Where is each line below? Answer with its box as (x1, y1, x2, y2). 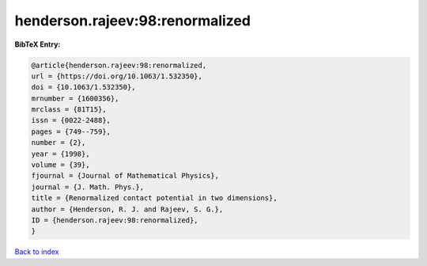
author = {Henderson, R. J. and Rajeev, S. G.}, (31, 204, 224, 214)
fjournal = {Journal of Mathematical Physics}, (31, 171, 219, 180)
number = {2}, (31, 139, 86, 147)
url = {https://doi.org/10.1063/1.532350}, (31, 71, 203, 81)
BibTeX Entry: (14, 40, 61, 49)
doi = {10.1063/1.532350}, (31, 83, 136, 92)
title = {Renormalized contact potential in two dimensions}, (31, 194, 278, 203)
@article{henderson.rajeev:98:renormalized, (31, 60, 207, 70)
